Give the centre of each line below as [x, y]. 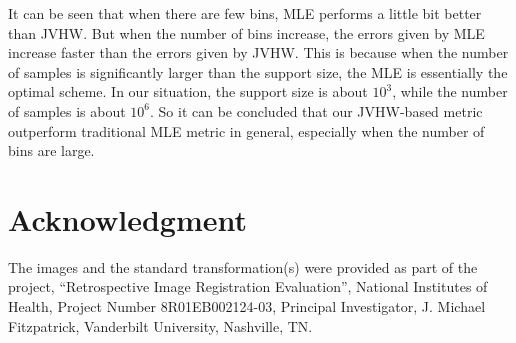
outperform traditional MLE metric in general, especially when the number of [246, 130]
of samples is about [67, 110]
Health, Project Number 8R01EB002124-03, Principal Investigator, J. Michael [247, 306]
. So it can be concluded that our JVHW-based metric [316, 110]
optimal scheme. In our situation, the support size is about [188, 91]
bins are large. [51, 150]
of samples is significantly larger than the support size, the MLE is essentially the [258, 71]
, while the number [450, 91]
